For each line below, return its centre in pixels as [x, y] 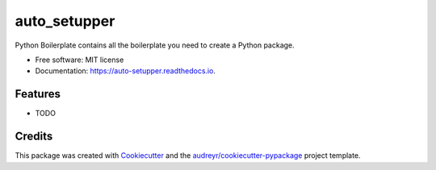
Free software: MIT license [80, 60]
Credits [34, 137]
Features [38, 94]
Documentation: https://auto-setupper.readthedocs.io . [125, 71]
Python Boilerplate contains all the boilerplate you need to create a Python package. [155, 45]
